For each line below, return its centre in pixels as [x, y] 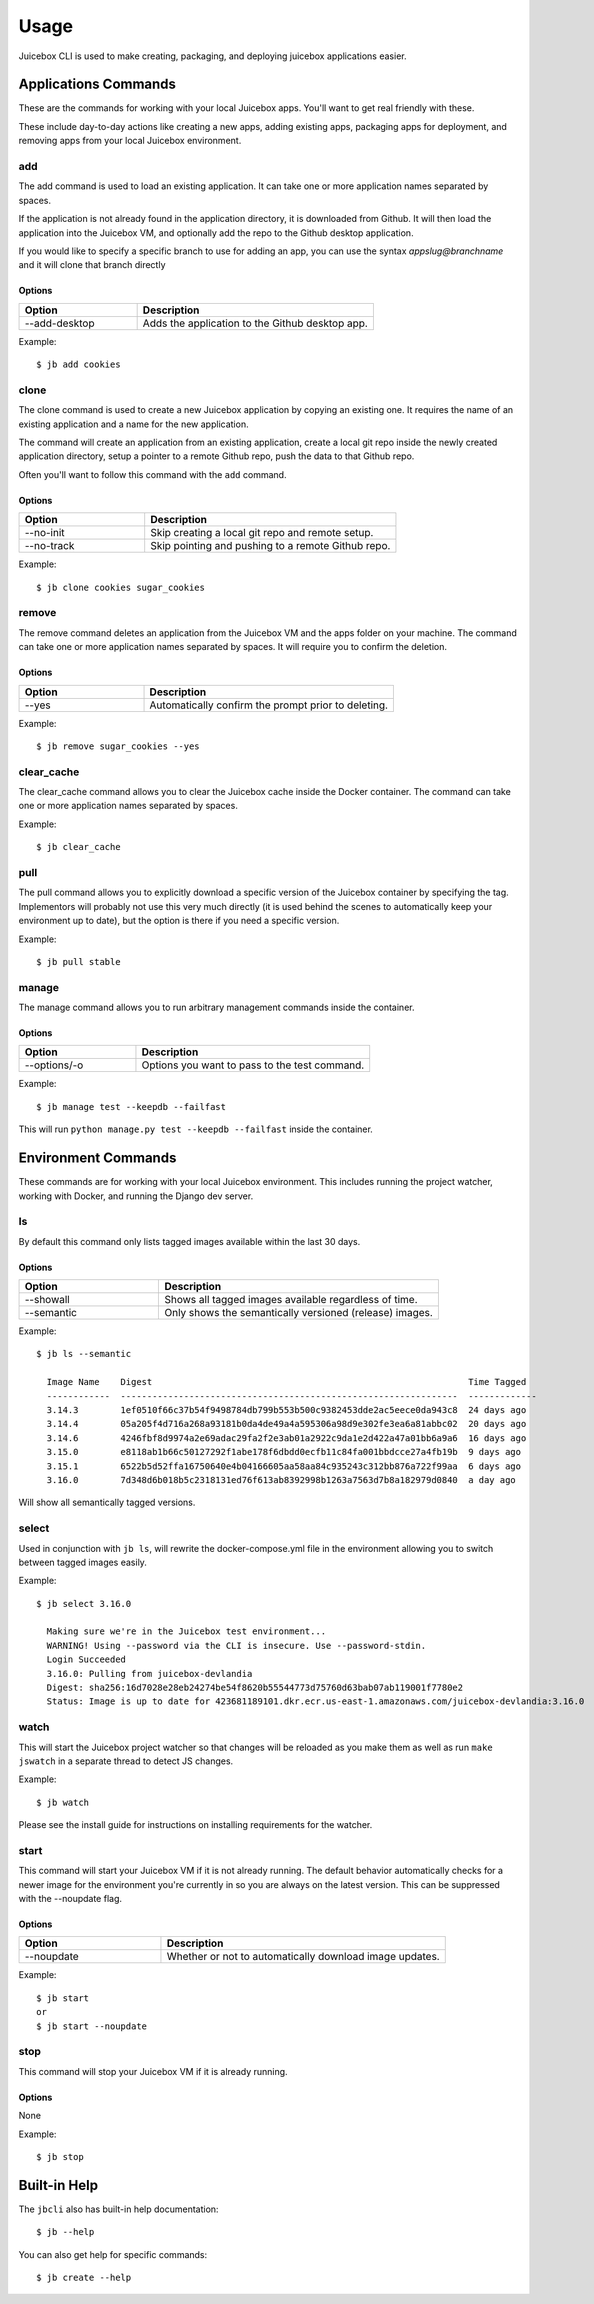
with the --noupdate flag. [70, 1899]
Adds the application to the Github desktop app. [255, 323]
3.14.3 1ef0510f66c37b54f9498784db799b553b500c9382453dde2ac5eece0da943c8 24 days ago [286, 1410]
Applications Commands [97, 84]
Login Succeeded [86, 1659]
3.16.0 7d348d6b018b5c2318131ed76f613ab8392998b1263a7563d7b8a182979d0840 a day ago [281, 1479]
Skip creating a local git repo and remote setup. [262, 533]
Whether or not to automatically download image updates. [303, 1957]
